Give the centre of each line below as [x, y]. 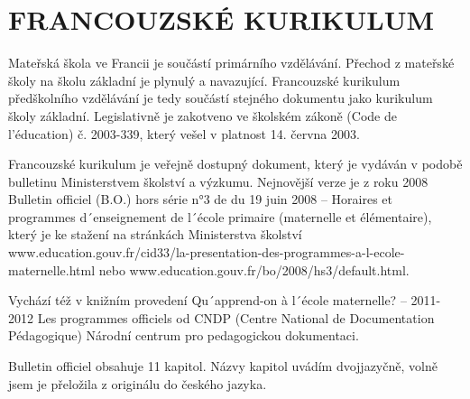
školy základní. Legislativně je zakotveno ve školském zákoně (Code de [203, 115]
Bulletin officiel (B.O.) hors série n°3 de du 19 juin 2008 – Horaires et [201, 199]
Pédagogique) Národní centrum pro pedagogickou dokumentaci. [184, 335]
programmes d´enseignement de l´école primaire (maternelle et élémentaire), [220, 216]
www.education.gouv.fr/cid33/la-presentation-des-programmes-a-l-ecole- [207, 252]
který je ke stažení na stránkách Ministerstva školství [155, 234]
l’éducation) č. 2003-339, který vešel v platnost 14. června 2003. [184, 133]
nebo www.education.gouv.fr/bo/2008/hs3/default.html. [254, 269]
